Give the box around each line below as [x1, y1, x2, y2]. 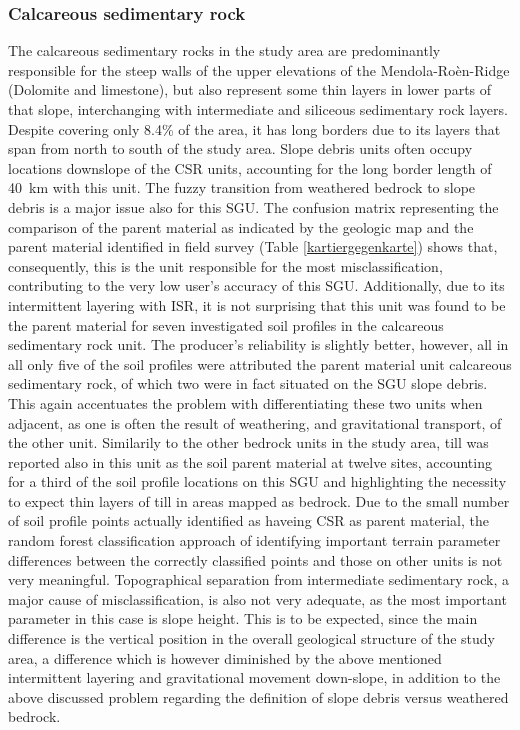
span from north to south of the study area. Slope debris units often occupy [8, 138, 473, 159]
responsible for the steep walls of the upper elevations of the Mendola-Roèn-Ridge [8, 59, 510, 80]
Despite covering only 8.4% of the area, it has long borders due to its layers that [8, 118, 501, 139]
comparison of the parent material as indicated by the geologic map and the [8, 216, 474, 237]
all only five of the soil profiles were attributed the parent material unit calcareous [8, 353, 512, 374]
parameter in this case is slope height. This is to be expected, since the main [8, 608, 478, 629]
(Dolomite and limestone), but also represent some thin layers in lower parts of [8, 79, 492, 100]
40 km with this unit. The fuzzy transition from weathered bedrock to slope [8, 177, 476, 198]
